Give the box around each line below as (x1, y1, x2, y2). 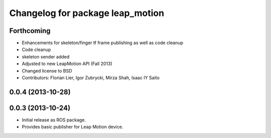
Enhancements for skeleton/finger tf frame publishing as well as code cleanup (22, 40, 183, 46)
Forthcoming (9, 26, 51, 35)
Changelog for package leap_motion (9, 7, 165, 18)
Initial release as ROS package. (22, 116, 86, 122)
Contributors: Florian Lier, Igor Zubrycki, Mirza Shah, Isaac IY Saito (22, 75, 160, 81)
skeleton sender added (22, 53, 70, 59)
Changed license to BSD (22, 67, 72, 73)
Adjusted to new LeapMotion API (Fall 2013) (22, 60, 112, 67)
